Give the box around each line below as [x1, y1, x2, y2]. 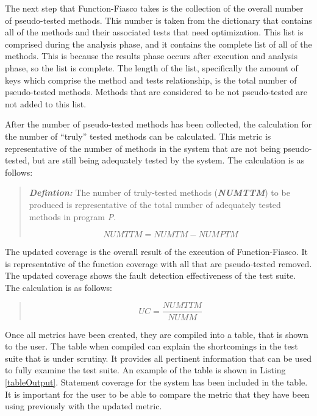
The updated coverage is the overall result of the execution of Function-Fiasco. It [5, 245, 308, 258]
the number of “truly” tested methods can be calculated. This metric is [5, 129, 271, 142]
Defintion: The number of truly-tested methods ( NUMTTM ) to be [29, 186, 290, 199]
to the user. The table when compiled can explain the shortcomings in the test [5, 340, 298, 353]
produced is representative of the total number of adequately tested [29, 198, 281, 210]
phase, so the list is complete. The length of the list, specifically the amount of [5, 61, 298, 74]
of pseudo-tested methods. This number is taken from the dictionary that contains [5, 13, 312, 26]
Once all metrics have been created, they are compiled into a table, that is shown [5, 328, 308, 340]
